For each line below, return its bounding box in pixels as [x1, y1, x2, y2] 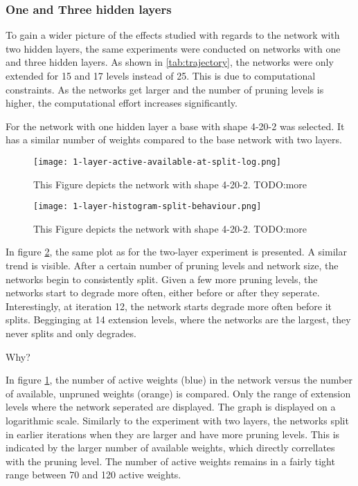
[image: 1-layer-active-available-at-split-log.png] [33, 156, 281, 167]
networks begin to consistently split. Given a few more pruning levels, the [6, 271, 318, 286]
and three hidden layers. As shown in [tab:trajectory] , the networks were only [6, 55, 334, 69]
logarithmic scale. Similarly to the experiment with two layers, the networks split [6, 413, 349, 427]
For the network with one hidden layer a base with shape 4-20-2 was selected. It [6, 118, 345, 133]
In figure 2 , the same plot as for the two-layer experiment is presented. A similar [6, 244, 347, 259]
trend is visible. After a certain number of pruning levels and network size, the [6, 258, 339, 273]
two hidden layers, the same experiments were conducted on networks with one [6, 41, 341, 55]
